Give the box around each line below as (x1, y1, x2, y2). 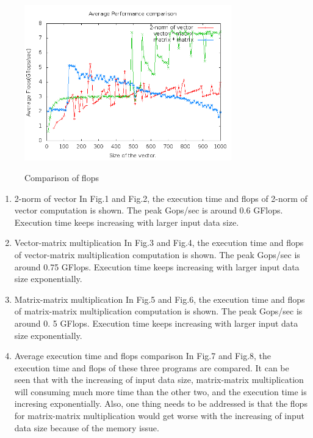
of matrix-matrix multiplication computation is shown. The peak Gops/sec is (14, 305, 303, 317)
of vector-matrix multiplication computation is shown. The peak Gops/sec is (14, 248, 300, 261)
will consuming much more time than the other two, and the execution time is (14, 385, 307, 398)
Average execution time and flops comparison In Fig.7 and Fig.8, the (14, 349, 272, 362)
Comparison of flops (24, 171, 99, 184)
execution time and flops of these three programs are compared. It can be (14, 361, 289, 374)
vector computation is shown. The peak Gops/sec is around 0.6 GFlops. (14, 204, 283, 217)
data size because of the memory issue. (14, 421, 159, 434)
